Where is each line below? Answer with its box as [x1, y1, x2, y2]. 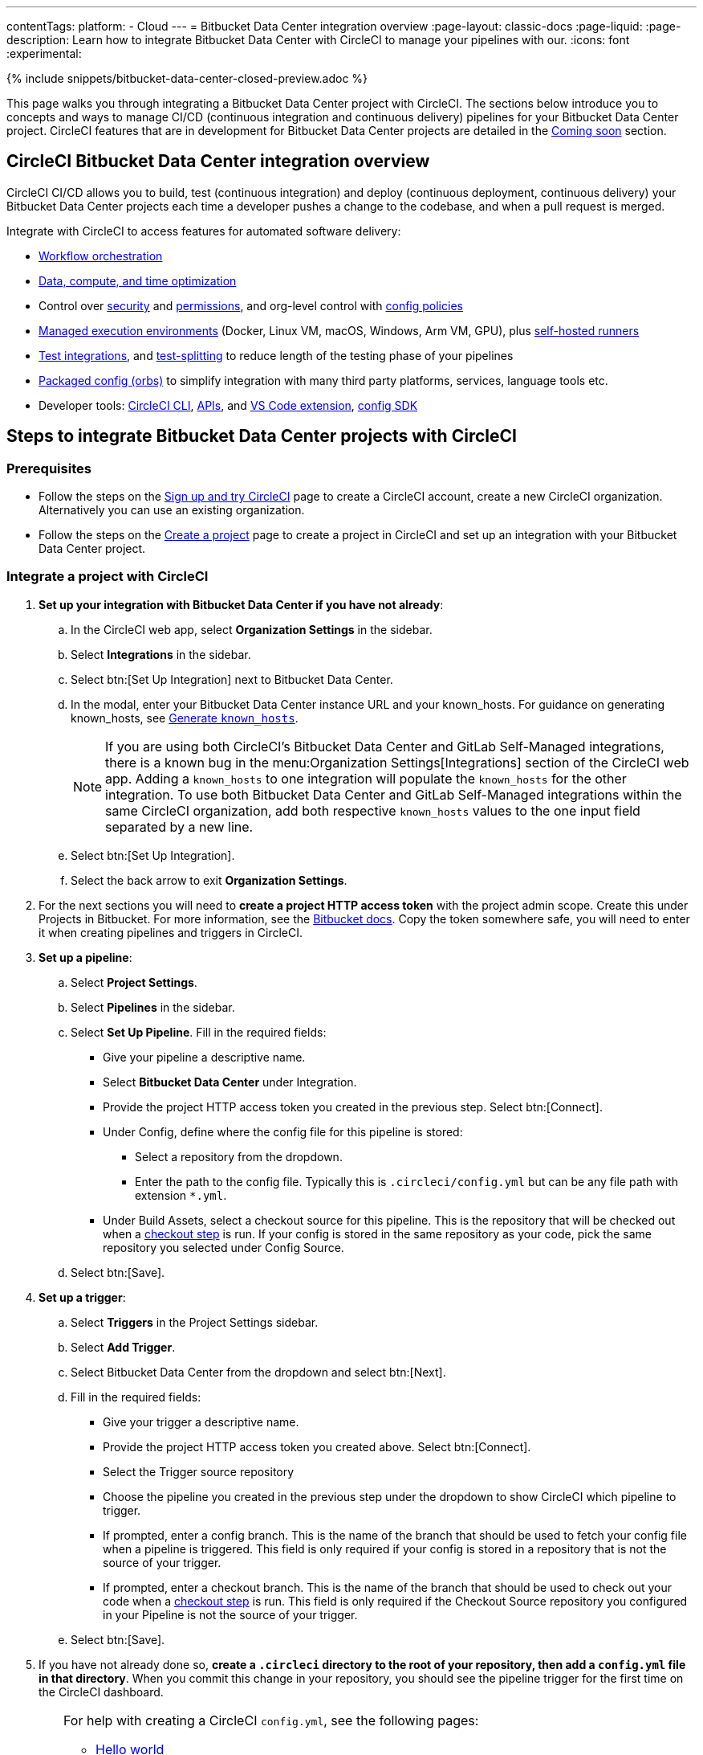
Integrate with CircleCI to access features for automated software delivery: [6, 223, 401, 238]
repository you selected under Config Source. [103, 1240, 344, 1254]
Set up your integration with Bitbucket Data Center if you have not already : [39, 597, 444, 612]
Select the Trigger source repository [103, 1464, 295, 1479]
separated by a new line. [105, 818, 254, 835]
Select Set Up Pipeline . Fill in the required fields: [71, 1025, 327, 1039]
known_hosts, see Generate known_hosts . [71, 710, 299, 725]
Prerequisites [6, 460, 91, 477]
